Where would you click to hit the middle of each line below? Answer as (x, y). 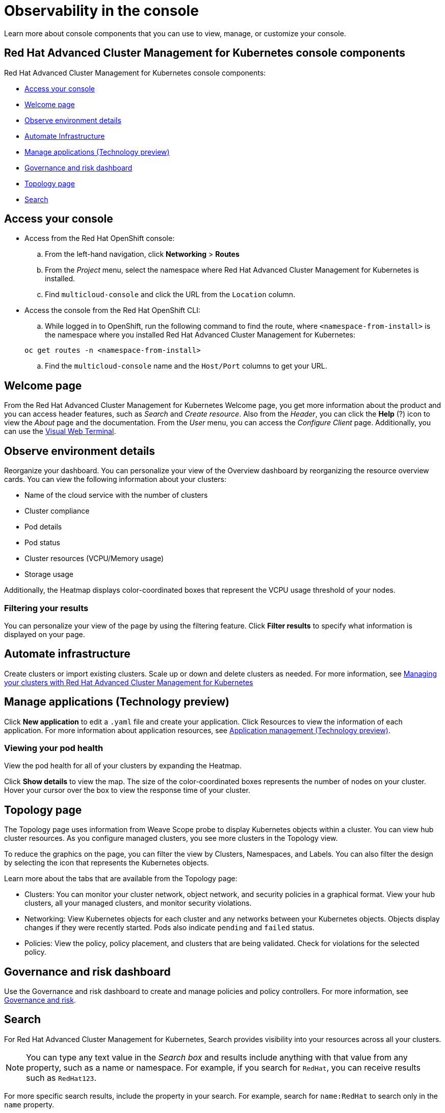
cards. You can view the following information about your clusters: (115, 479)
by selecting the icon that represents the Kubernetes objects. (107, 863)
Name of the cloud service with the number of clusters (116, 495)
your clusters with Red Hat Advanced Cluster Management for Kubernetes (129, 682)
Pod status (42, 543)
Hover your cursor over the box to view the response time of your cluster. (127, 790)
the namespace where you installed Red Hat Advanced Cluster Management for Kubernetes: (200, 335)
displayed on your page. (45, 634)
